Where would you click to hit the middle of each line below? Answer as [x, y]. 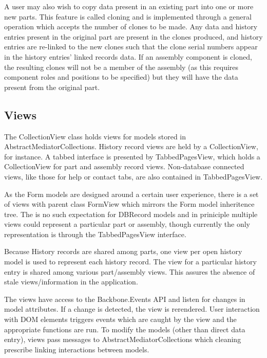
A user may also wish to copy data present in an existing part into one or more [129, 6]
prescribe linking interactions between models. [77, 349]
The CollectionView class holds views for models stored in [95, 136]
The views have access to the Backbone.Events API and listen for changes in [125, 299]
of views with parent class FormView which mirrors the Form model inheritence [129, 204]
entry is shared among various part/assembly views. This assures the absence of [130, 271]
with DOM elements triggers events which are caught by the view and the [120, 319]
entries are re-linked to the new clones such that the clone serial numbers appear [131, 47]
